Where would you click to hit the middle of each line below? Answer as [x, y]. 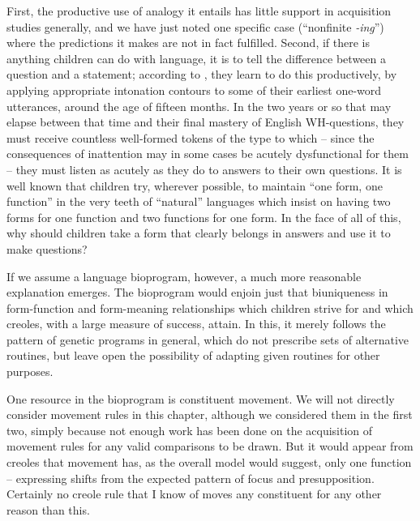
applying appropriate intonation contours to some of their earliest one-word [194, 90]
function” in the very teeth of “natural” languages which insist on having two [199, 201]
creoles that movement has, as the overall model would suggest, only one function [209, 462]
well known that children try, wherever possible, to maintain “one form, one [195, 185]
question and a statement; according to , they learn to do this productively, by [202, 74]
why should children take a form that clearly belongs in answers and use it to [199, 233]
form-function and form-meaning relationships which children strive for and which [210, 307]
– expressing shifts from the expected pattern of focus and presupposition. [191, 478]
